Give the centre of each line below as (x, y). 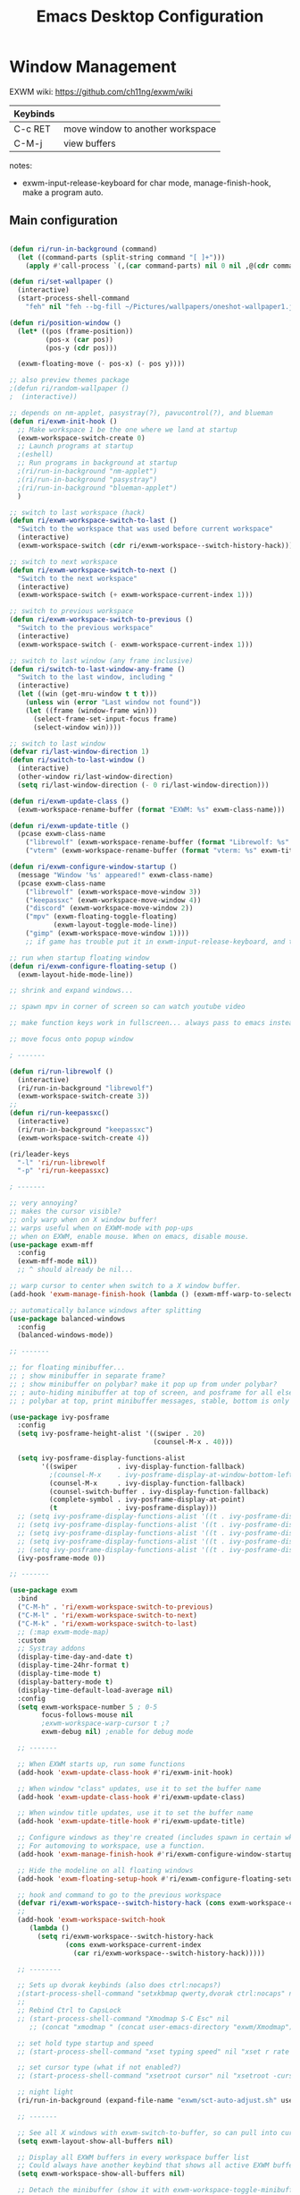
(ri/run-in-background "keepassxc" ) (85, 1130)
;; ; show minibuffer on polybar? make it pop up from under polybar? (143, 1384)
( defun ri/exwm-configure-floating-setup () (93, 966)
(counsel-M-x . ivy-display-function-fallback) (147, 1483)
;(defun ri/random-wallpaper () (69, 389)
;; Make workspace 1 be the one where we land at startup (128, 430)
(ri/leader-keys (39, 1154)
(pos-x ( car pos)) (79, 339)
